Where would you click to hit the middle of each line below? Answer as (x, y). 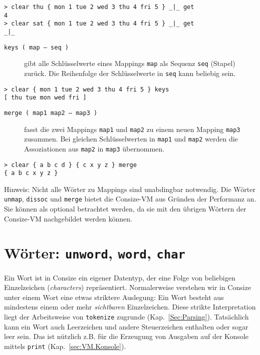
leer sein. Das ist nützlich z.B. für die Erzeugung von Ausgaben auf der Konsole (126, 336)
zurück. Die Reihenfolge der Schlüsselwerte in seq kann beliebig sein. (130, 73)
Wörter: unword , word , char (95, 253)
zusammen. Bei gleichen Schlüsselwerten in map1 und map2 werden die (131, 139)
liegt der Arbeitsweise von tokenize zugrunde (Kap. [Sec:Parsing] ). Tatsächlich (126, 316)
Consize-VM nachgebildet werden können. (68, 218)
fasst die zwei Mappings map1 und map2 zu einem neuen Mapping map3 (132, 129)
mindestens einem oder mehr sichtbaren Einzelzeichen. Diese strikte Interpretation (130, 307)
